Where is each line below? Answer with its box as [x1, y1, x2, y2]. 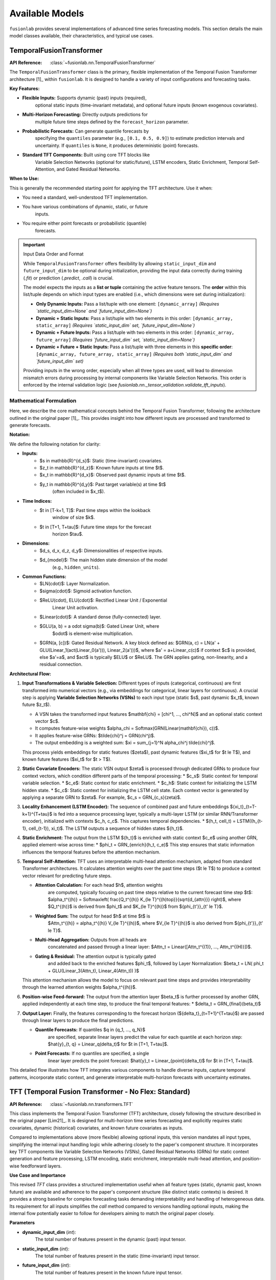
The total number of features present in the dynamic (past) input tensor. [35, 1236, 187, 1243]
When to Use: [9, 176, 39, 182]
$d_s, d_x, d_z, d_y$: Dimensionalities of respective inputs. [39, 547, 163, 553]
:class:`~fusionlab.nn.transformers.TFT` [50, 1101, 133, 1107]
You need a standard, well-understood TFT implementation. [22, 195, 148, 201]
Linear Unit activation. [52, 604, 99, 610]
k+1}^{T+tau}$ [22, 810, 53, 817]
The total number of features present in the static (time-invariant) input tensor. [35, 1252, 200, 1259]
